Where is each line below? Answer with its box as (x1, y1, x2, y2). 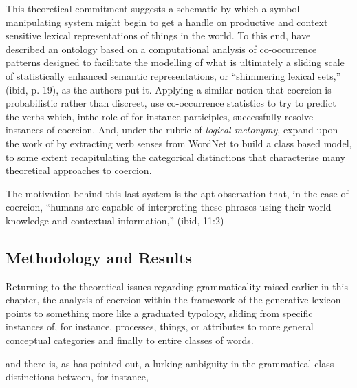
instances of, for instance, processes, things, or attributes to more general (6, 319, 314, 334)
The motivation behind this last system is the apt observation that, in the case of (6, 186, 349, 200)
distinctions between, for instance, (6, 369, 149, 384)
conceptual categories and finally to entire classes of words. (6, 333, 254, 347)
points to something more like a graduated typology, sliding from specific (6, 305, 313, 320)
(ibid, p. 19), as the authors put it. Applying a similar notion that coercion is (6, 82, 332, 96)
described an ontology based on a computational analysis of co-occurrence (6, 41, 317, 56)
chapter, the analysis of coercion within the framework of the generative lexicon (6, 292, 341, 307)
